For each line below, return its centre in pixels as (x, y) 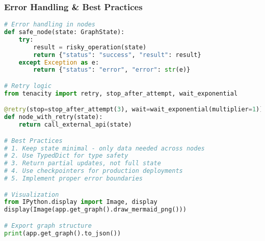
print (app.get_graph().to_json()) (63, 233)
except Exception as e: (59, 62)
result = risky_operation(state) (90, 47)
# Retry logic (28, 86)
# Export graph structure (48, 225)
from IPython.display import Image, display (81, 202)
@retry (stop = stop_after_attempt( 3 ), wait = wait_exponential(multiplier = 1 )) (134, 110)
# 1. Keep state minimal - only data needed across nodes (104, 148)
